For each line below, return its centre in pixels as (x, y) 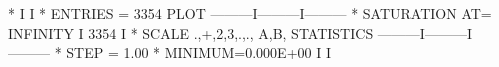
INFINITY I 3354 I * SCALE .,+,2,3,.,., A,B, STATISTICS (191, 32)
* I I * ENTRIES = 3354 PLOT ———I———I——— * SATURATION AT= (250, 13)
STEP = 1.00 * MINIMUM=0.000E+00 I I (198, 52)
